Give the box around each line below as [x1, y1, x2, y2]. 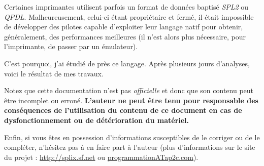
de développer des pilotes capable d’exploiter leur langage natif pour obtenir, [4, 21, 243, 32]
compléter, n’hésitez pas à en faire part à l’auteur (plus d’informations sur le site [4, 142, 255, 152]
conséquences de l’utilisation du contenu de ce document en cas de [4, 105, 242, 115]
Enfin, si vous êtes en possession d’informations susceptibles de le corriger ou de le [4, 132, 260, 142]
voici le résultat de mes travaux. [4, 68, 104, 78]
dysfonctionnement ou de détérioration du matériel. [4, 114, 189, 125]
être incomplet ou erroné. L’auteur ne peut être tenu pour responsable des [4, 95, 258, 105]
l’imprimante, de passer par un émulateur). [4, 41, 138, 52]
